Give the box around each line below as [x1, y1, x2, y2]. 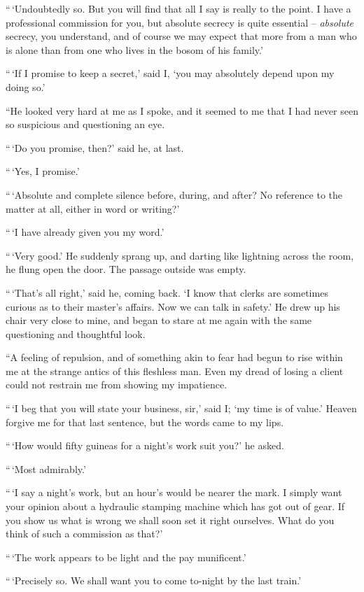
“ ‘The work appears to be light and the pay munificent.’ [6, 549, 246, 564]
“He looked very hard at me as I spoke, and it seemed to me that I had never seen [6, 103, 358, 118]
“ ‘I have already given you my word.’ [6, 225, 164, 239]
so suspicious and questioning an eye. [6, 117, 165, 132]
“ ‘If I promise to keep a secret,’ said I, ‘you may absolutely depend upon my [6, 66, 335, 80]
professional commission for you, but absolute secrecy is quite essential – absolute [6, 15, 354, 29]
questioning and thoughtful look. [6, 326, 146, 341]
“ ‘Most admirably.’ [6, 461, 86, 476]
